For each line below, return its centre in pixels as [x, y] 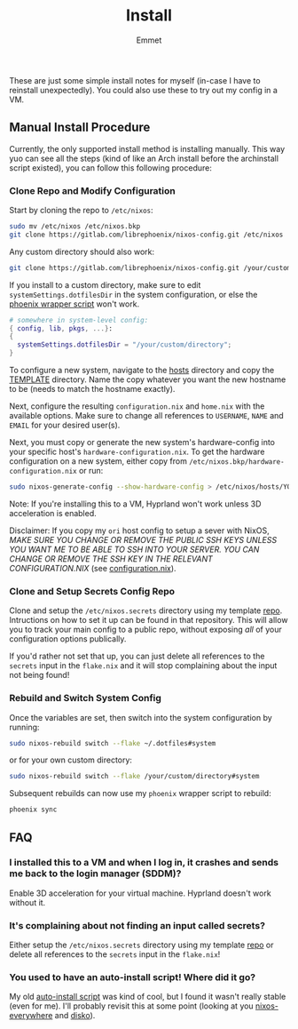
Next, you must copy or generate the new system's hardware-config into [142, 443]
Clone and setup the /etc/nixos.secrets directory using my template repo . [146, 610]
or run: [91, 471]
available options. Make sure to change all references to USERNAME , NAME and [146, 416]
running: [24, 727]
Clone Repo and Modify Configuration [92, 190]
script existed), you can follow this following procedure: [111, 168]
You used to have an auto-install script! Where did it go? [132, 977]
